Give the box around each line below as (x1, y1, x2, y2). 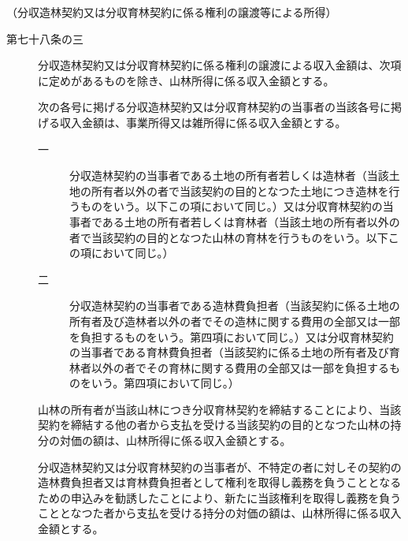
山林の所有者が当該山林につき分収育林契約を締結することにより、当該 (38, 401, 402, 417)
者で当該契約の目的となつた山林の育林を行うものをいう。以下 (69, 229, 388, 245)
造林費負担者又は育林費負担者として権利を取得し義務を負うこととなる (38, 474, 402, 491)
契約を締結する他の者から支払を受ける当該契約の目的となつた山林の (38, 416, 391, 433)
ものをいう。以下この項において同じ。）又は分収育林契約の (80, 198, 383, 215)
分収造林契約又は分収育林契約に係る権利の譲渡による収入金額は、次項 (38, 57, 402, 73)
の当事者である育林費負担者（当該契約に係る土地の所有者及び (69, 344, 389, 360)
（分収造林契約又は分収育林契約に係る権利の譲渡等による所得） (6, 4, 337, 20)
